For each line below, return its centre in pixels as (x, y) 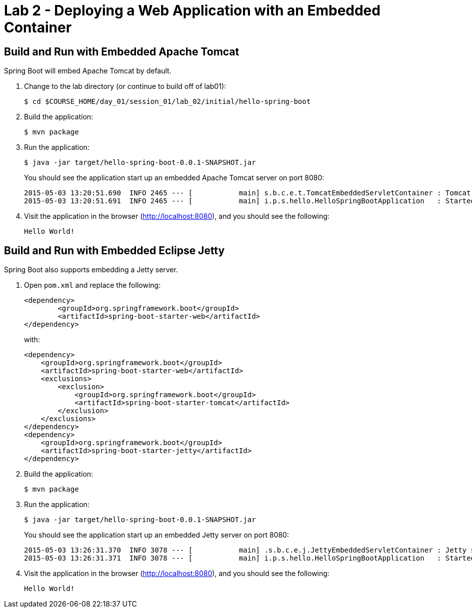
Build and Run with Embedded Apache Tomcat (122, 51)
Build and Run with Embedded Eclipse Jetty (114, 250)
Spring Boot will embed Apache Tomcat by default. (88, 71)
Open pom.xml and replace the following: (92, 285)
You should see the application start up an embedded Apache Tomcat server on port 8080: (174, 178)
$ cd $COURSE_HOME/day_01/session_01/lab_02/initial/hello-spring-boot (167, 102)
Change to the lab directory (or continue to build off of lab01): (125, 86)
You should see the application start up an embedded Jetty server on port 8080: (156, 535)
